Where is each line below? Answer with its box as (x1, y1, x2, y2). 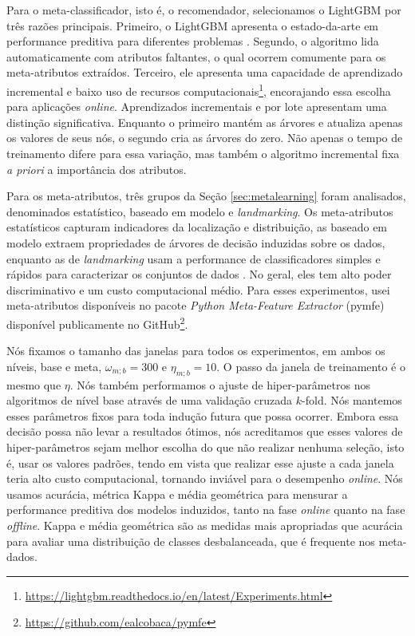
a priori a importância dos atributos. (6, 160, 187, 177)
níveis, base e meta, (6, 358, 102, 374)
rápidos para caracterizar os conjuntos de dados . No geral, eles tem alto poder (6, 266, 392, 282)
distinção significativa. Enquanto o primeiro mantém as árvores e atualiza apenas (6, 113, 403, 130)
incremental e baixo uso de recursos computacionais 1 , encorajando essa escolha (6, 80, 391, 99)
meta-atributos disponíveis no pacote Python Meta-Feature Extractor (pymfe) (6, 297, 385, 314)
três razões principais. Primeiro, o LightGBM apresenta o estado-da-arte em (6, 17, 379, 34)
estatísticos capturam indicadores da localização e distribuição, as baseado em (6, 219, 388, 235)
